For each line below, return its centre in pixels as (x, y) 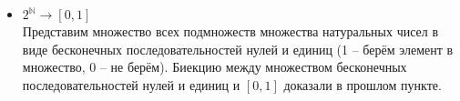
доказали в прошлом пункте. (363, 84)
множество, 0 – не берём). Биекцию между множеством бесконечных (215, 67)
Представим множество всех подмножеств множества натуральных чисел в (230, 31)
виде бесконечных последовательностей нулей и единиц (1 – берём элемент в (238, 49)
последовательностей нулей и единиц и (131, 84)
